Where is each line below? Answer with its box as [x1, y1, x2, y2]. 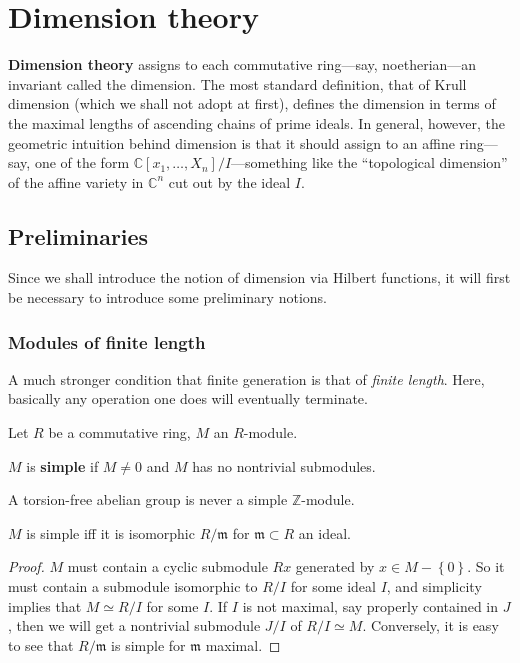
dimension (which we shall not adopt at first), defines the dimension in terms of [8, 93, 496, 114]
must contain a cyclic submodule [67, 556, 268, 577]
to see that [8, 634, 74, 655]
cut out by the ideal [168, 171, 291, 192]
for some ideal [290, 576, 376, 597]
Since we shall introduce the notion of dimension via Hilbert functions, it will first [8, 267, 511, 288]
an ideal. [298, 522, 351, 543]
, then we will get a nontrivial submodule [8, 615, 261, 636]
